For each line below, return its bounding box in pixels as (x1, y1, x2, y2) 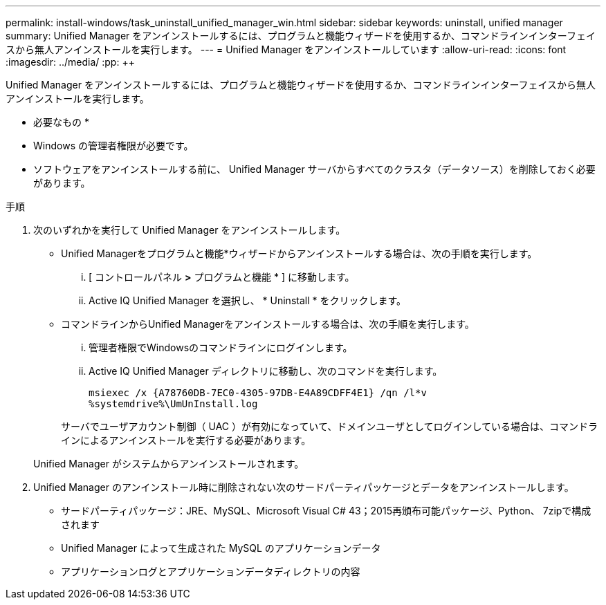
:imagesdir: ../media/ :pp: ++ (6, 56, 135, 68)
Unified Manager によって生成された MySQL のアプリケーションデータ (61, 542, 381, 554)
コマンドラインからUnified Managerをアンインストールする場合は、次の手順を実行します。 (61, 318, 475, 330)
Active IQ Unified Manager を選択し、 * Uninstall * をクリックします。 (89, 295, 407, 306)
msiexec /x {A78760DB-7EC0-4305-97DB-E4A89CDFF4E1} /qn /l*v (89, 387, 427, 398)
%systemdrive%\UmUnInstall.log (89, 398, 258, 409)
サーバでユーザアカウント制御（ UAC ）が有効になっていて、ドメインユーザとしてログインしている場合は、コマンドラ (61, 420, 598, 432)
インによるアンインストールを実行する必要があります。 (61, 434, 311, 446)
